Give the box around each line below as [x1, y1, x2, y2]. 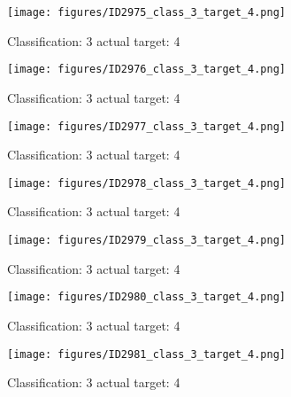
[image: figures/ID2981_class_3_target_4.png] [7, 347, 286, 361]
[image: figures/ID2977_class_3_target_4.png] [7, 120, 286, 133]
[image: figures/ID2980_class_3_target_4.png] [7, 291, 286, 304]
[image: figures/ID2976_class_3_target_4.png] [7, 63, 286, 76]
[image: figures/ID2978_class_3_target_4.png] [7, 176, 286, 190]
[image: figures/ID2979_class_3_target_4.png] [7, 234, 286, 246]
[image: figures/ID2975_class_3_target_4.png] [7, 6, 286, 19]
